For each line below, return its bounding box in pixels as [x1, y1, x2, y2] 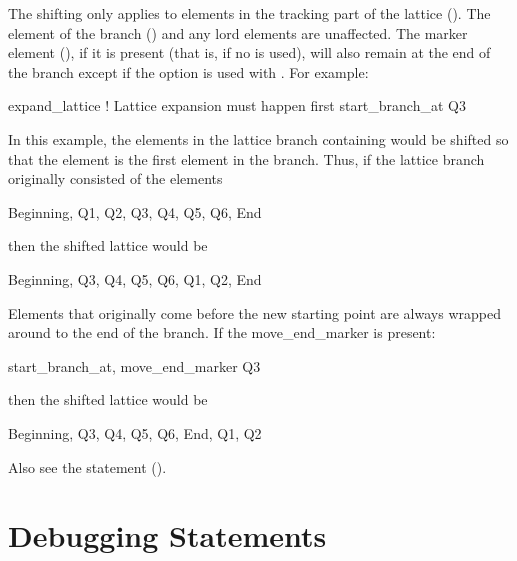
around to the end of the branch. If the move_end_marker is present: [8, 322, 436, 343]
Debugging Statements [8, 515, 327, 556]
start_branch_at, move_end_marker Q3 [8, 355, 261, 376]
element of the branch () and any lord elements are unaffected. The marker [8, 22, 468, 43]
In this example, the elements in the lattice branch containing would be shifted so [8, 128, 509, 149]
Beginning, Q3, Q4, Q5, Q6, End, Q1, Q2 [8, 422, 262, 443]
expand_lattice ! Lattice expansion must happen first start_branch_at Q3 [8, 95, 466, 116]
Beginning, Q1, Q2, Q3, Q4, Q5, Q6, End [8, 201, 262, 222]
